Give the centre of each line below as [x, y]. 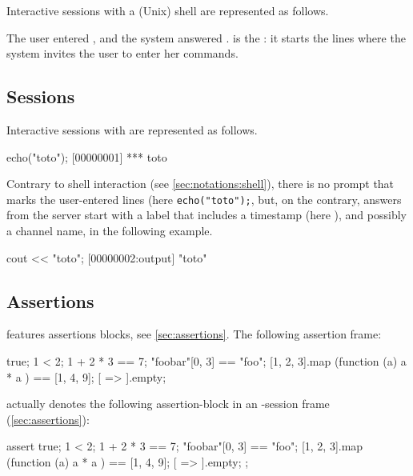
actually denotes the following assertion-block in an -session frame [168, 404]
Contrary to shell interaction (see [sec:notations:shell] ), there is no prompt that [200, 184]
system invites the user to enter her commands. [122, 53]
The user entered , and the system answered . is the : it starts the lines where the [206, 37]
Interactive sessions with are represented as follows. [132, 129]
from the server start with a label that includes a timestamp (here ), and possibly [206, 215]
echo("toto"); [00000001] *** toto [87, 156]
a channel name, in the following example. [110, 231]
